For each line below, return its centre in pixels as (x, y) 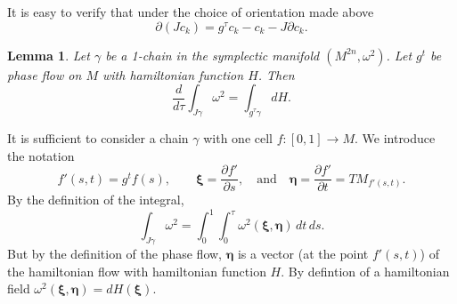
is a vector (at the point (303, 254)
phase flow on (45, 74)
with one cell (238, 137)
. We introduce (395, 137)
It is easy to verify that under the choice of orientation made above (191, 12)
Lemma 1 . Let (49, 55)
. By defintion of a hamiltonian (365, 271)
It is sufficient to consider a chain (98, 137)
